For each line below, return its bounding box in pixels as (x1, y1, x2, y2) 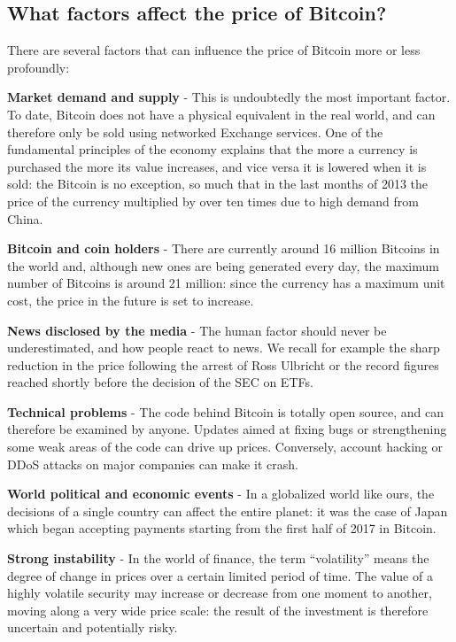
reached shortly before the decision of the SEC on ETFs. (7, 373, 313, 391)
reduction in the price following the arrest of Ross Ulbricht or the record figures (7, 355, 439, 374)
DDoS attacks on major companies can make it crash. (7, 454, 298, 473)
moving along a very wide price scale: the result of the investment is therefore (7, 600, 429, 619)
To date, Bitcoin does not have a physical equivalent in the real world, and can (7, 104, 436, 123)
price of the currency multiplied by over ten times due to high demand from (7, 191, 419, 210)
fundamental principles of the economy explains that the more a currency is (7, 140, 418, 159)
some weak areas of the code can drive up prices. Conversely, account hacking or (7, 437, 443, 456)
